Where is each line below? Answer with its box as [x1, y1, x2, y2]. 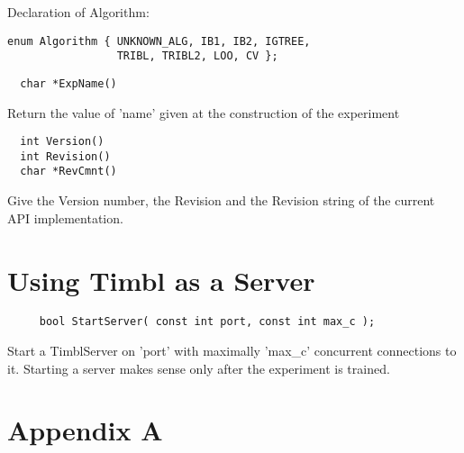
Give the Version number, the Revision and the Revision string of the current [7, 191, 435, 210]
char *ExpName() [20, 77, 117, 90]
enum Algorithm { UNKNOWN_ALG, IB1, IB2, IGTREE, [7, 34, 311, 48]
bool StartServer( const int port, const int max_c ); [39, 315, 376, 329]
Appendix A [7, 412, 163, 448]
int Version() [20, 135, 105, 149]
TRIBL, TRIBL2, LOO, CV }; [116, 50, 278, 63]
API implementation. [7, 208, 123, 227]
